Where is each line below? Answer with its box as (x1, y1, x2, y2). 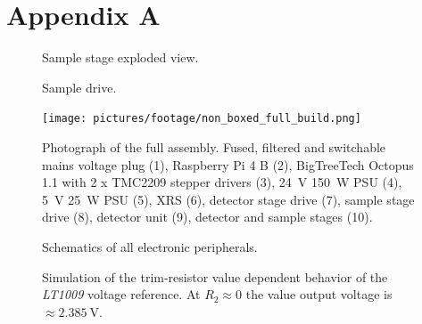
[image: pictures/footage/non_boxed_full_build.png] (42, 112, 361, 126)
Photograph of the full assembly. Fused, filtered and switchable (42, 137, 386, 156)
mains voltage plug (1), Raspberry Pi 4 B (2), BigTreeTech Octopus (42, 155, 414, 174)
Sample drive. (42, 77, 117, 96)
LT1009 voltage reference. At (42, 285, 201, 304)
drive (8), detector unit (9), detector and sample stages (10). (42, 207, 373, 226)
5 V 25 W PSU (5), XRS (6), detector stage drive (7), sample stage (42, 190, 415, 208)
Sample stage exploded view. (42, 48, 199, 67)
